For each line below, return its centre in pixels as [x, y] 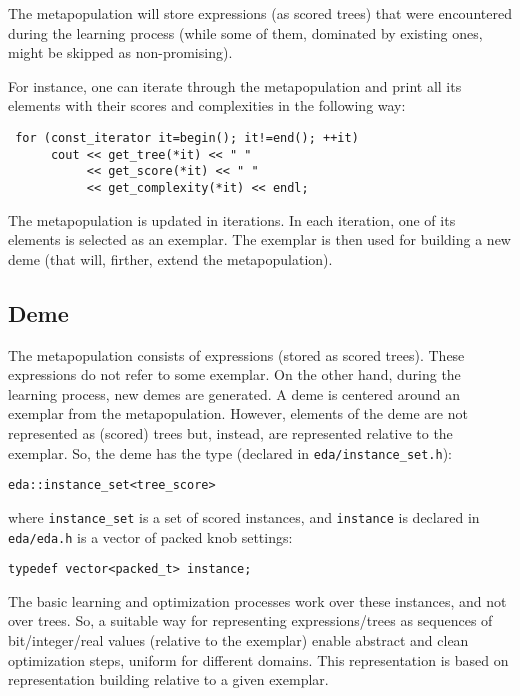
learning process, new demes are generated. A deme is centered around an [234, 393]
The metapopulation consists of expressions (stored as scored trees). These [236, 354]
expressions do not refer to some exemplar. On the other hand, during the [234, 374]
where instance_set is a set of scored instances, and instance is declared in [244, 516]
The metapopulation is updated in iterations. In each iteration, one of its [232, 219]
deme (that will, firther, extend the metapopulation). [170, 258]
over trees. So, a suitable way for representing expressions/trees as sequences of [250, 620]
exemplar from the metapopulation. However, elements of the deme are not [238, 413]
